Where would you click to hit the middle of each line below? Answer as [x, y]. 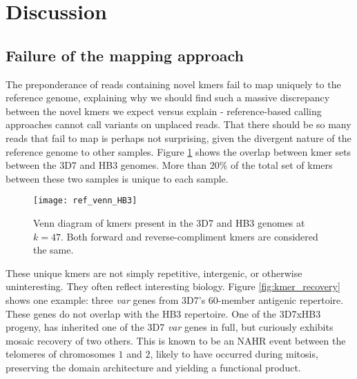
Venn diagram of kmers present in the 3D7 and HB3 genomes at [169, 222]
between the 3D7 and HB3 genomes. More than [106, 165]
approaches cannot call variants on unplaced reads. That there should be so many [178, 124]
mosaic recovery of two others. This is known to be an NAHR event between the [176, 340]
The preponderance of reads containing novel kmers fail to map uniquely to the [173, 84]
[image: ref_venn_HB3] [85, 201]
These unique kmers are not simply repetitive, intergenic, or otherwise [154, 273]
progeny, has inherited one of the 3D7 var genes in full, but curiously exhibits [170, 327]
